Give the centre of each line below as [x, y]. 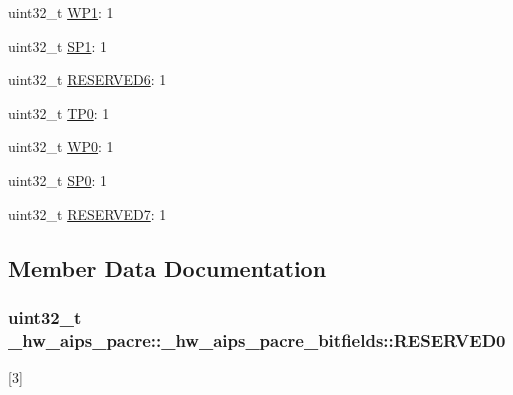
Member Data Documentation [167, 267]
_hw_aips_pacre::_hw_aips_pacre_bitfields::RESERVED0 [257, 339]
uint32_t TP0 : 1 [59, 112]
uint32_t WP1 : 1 [61, 12]
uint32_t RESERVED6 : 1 [87, 79]
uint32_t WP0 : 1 [61, 146]
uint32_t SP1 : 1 [58, 45]
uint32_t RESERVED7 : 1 [87, 213]
